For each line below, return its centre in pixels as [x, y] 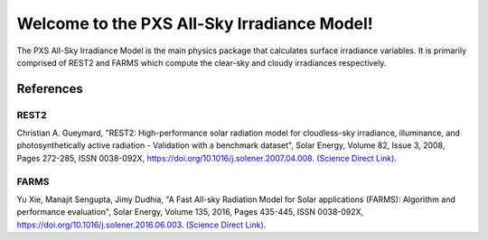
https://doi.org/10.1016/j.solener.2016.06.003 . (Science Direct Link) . [141, 225]
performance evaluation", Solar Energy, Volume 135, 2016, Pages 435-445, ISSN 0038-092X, [190, 212]
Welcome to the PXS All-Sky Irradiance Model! [195, 23]
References [50, 89]
